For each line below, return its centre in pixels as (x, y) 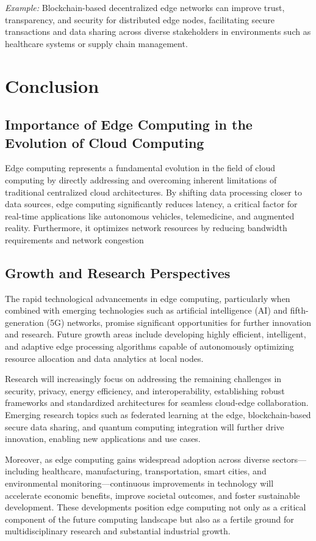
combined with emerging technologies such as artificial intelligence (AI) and (146, 310)
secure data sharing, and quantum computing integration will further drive (145, 426)
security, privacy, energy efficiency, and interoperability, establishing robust (145, 390)
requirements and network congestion (74, 239)
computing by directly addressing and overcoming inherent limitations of (141, 179)
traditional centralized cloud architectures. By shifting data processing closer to (153, 192)
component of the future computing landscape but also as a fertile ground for (149, 519)
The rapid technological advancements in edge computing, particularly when (148, 298)
